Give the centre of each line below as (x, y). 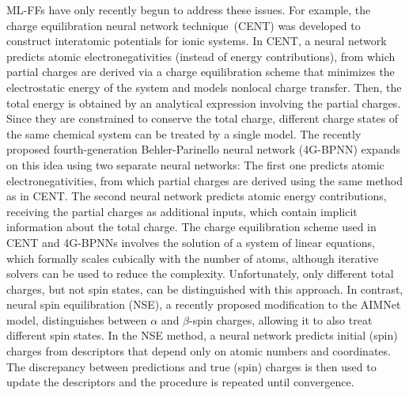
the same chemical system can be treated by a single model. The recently (184, 133)
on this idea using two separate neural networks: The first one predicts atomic (195, 164)
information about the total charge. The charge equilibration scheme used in (191, 227)
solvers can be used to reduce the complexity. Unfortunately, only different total (200, 273)
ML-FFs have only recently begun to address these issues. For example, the (189, 9)
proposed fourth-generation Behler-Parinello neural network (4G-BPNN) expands (203, 149)
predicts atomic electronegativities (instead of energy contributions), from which (201, 56)
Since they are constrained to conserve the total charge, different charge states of (203, 118)
